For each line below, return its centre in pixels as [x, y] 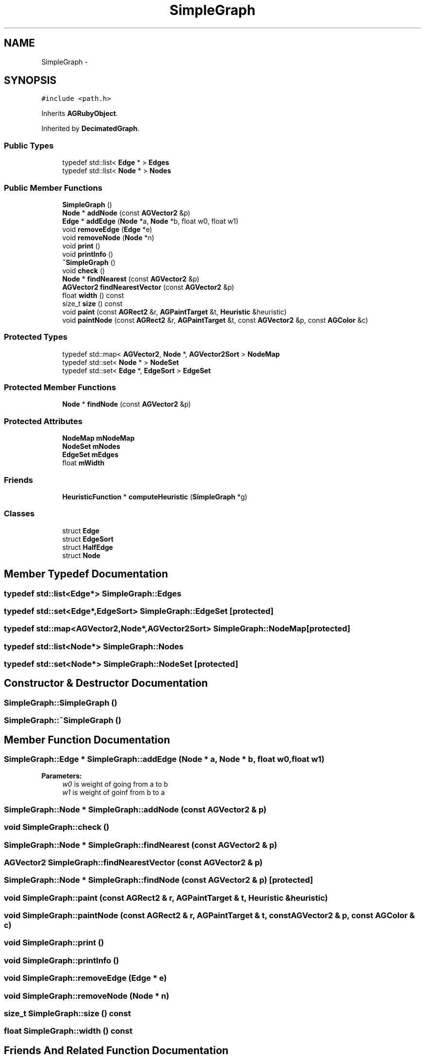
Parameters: [62, 776]
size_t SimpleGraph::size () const [67, 1013]
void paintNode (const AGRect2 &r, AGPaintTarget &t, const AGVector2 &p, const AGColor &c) [215, 320]
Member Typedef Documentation [86, 574]
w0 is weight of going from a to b [115, 784]
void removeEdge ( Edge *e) [107, 229]
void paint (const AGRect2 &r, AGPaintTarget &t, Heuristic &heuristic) [174, 312]
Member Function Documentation [87, 740]
